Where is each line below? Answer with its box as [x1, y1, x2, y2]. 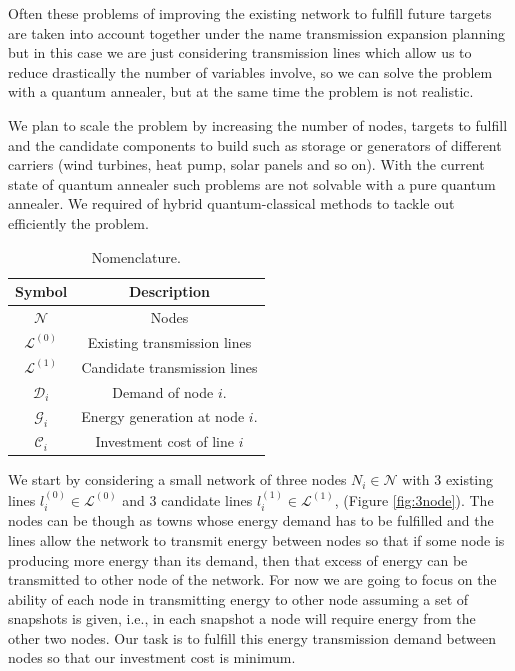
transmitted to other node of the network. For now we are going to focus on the [8, 569, 497, 590]
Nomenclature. [91, 246, 181, 267]
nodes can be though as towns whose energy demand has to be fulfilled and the [8, 510, 494, 531]
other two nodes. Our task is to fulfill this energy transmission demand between [8, 627, 496, 648]
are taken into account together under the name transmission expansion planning [8, 22, 506, 43]
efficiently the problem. [8, 212, 149, 233]
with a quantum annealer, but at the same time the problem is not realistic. [8, 81, 474, 102]
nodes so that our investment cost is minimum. [8, 647, 296, 668]
